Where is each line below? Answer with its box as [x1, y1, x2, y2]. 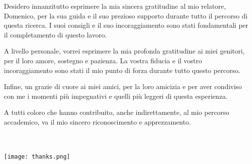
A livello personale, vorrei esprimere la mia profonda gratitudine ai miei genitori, [4, 46, 245, 56]
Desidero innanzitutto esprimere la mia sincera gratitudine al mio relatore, [4, 1, 226, 11]
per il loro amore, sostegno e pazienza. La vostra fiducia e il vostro [4, 55, 202, 65]
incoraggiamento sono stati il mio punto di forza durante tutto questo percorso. [4, 65, 240, 75]
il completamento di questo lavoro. [4, 29, 107, 39]
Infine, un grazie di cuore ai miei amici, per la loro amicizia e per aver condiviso [4, 81, 242, 91]
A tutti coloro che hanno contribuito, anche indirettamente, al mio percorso [4, 107, 230, 117]
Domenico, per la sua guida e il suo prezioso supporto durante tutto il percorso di [4, 10, 248, 20]
